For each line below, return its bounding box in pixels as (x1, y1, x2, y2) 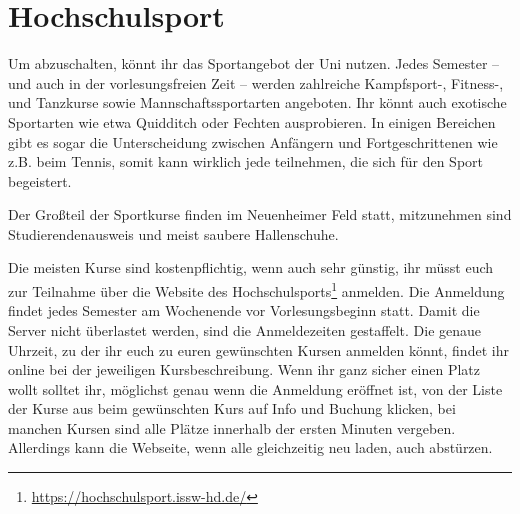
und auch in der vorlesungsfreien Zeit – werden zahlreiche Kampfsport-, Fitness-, (8, 72, 504, 93)
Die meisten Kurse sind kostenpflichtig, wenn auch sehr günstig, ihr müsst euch (8, 257, 494, 278)
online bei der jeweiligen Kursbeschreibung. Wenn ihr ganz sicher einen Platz (8, 359, 480, 380)
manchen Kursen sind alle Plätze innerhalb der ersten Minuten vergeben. (8, 417, 456, 438)
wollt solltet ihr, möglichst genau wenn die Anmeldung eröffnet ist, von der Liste (8, 378, 503, 399)
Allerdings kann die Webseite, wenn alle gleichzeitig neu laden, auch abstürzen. (8, 437, 493, 458)
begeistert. (8, 170, 72, 191)
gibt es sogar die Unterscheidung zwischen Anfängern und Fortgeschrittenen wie (8, 131, 498, 152)
